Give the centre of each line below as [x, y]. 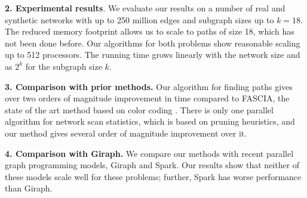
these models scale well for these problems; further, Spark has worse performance [153, 176]
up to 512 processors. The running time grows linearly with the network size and [153, 55]
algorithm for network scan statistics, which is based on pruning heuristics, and [150, 121]
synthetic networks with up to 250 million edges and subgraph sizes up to [139, 19]
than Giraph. [29, 188]
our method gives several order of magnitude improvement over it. [126, 133]
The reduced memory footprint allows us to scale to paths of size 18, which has [150, 31]
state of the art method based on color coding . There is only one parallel [139, 109]
